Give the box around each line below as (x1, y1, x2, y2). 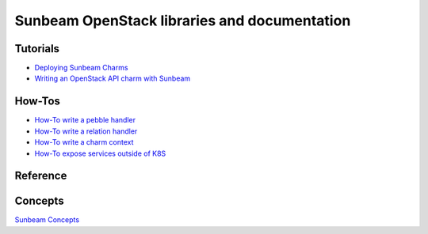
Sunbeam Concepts (14, 215, 79, 225)
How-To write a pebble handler (34, 115, 136, 125)
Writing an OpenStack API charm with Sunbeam (34, 74, 191, 83)
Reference (14, 169, 67, 183)
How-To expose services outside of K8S (34, 149, 166, 158)
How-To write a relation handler (34, 126, 138, 136)
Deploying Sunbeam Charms (34, 63, 128, 73)
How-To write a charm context (34, 138, 134, 147)
